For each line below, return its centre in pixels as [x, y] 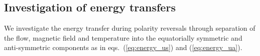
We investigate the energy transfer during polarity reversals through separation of [130, 28]
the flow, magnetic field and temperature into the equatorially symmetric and [123, 37]
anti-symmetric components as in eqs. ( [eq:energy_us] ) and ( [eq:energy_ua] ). [123, 47]
